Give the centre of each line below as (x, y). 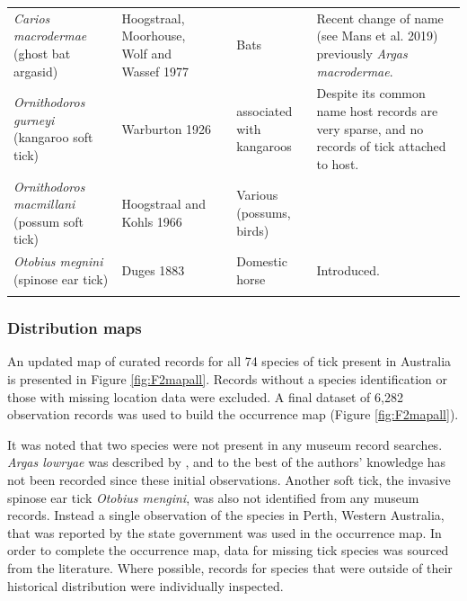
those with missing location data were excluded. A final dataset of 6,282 (205, 396)
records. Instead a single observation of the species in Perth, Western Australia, (226, 515)
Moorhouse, (154, 36)
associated (264, 110)
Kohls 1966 (152, 221)
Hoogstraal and (163, 204)
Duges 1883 (153, 270)
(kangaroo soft (53, 137)
